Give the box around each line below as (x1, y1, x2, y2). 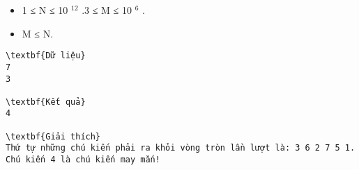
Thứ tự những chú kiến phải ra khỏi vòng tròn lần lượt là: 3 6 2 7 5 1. (6, 143, 356, 153)
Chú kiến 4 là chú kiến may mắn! (6, 155, 160, 165)
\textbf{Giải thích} (6, 131, 101, 142)
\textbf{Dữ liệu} (6, 51, 86, 61)
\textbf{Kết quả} (6, 96, 86, 107)
